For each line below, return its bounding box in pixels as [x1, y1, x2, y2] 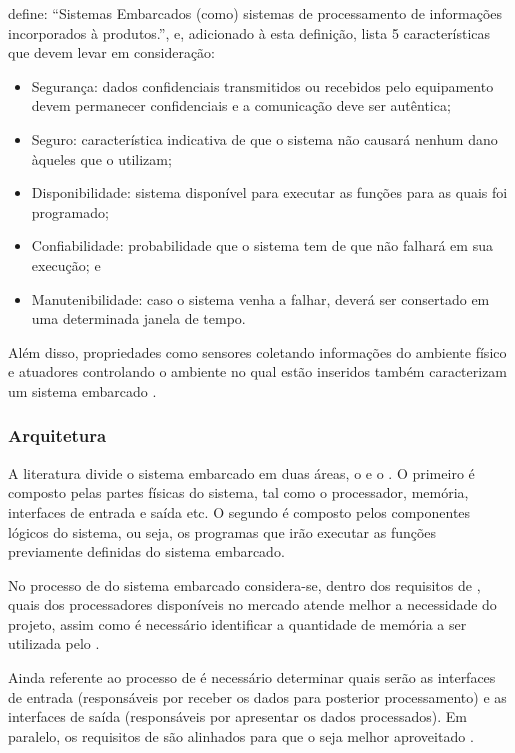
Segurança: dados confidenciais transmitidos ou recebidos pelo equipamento [31, 75, 494, 96]
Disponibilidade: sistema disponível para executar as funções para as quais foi [31, 182, 508, 203]
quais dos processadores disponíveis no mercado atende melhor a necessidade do [8, 594, 497, 615]
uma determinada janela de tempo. [31, 308, 246, 329]
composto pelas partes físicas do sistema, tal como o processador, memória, [8, 482, 469, 503]
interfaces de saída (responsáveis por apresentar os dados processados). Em [8, 706, 467, 727]
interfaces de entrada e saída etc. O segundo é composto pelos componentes [8, 501, 471, 522]
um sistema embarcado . [8, 380, 157, 401]
